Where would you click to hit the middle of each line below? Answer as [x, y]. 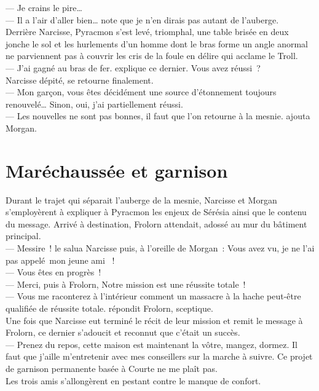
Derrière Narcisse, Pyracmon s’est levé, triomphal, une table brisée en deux [147, 32]
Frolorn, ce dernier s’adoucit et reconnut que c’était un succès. [123, 332]
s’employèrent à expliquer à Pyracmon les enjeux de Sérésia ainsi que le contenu [156, 212]
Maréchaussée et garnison [117, 170]
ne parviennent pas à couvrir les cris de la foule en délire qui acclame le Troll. [152, 56]
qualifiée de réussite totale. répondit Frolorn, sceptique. [109, 308]
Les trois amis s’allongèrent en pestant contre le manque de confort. [133, 380]
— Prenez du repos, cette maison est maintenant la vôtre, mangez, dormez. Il [152, 344]
